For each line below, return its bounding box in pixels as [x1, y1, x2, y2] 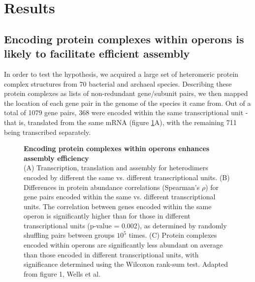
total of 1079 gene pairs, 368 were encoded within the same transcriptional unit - [4, 107, 248, 118]
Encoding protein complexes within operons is [4, 31, 244, 46]
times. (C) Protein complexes [128, 230, 217, 240]
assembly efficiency [24, 153, 89, 163]
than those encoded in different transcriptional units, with [24, 249, 199, 259]
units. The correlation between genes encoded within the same [24, 201, 212, 211]
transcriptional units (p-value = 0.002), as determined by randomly [24, 220, 227, 230]
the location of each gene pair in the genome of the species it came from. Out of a [4, 97, 251, 108]
